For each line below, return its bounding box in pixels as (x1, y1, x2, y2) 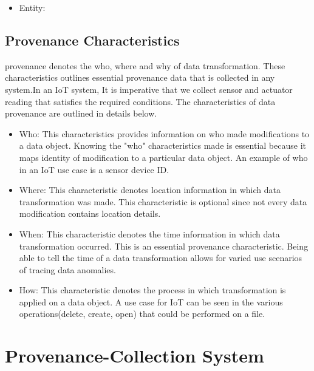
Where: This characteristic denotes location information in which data (19, 183, 281, 196)
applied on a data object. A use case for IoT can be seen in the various (19, 295, 283, 308)
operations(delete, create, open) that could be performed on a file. (19, 307, 265, 320)
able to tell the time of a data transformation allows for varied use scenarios (19, 251, 302, 264)
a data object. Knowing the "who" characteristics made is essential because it (19, 139, 306, 152)
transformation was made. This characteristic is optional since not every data (19, 195, 307, 208)
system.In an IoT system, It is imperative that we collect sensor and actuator (5, 83, 293, 95)
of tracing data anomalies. (19, 263, 116, 276)
